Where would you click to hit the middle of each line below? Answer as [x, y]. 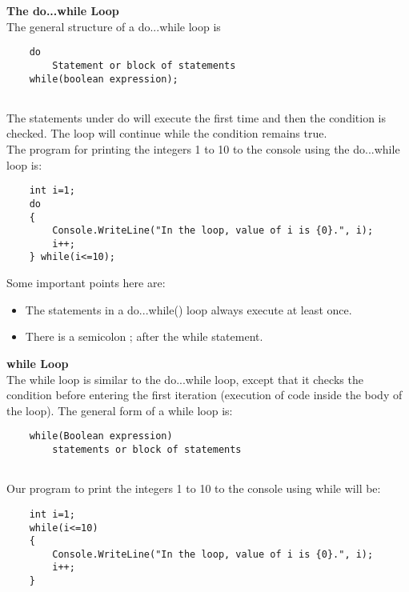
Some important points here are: [86, 283]
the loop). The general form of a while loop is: [120, 410]
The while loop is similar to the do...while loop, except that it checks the [185, 379]
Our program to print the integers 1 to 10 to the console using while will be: [194, 488]
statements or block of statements [147, 449]
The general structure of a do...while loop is [114, 26]
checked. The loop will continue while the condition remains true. [167, 133]
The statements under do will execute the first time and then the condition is [196, 117]
